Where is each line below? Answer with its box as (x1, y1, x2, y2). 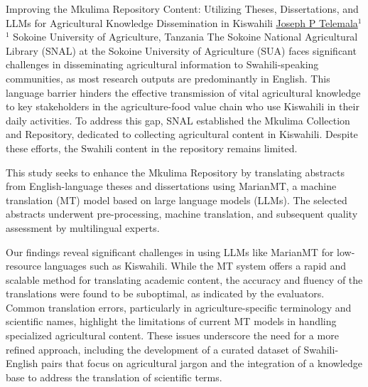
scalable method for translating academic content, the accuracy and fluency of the (6, 272, 363, 287)
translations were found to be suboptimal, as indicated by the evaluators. (6, 286, 325, 301)
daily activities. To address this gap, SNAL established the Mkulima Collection (6, 112, 350, 127)
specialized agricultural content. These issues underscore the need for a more (6, 328, 339, 343)
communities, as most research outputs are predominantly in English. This (6, 70, 330, 85)
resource (6, 258, 41, 273)
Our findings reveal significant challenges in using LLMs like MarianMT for (6, 244, 334, 259)
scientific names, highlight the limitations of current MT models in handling (6, 314, 337, 329)
